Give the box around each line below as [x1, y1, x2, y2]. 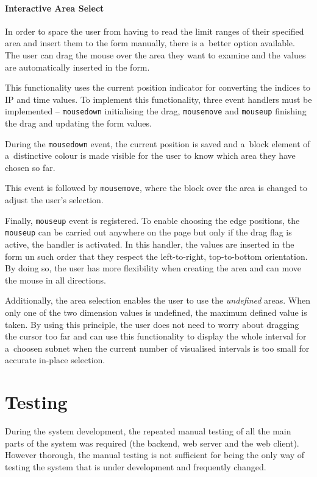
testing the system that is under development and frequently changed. [5, 460, 266, 473]
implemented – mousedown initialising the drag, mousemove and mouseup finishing [5, 105, 307, 117]
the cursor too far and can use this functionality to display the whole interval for [5, 330, 307, 343]
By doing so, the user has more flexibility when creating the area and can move [5, 262, 301, 274]
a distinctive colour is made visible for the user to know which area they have [5, 149, 296, 162]
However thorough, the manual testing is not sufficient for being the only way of [5, 448, 305, 461]
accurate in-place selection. [5, 353, 105, 366]
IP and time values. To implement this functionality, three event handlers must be [5, 92, 312, 105]
